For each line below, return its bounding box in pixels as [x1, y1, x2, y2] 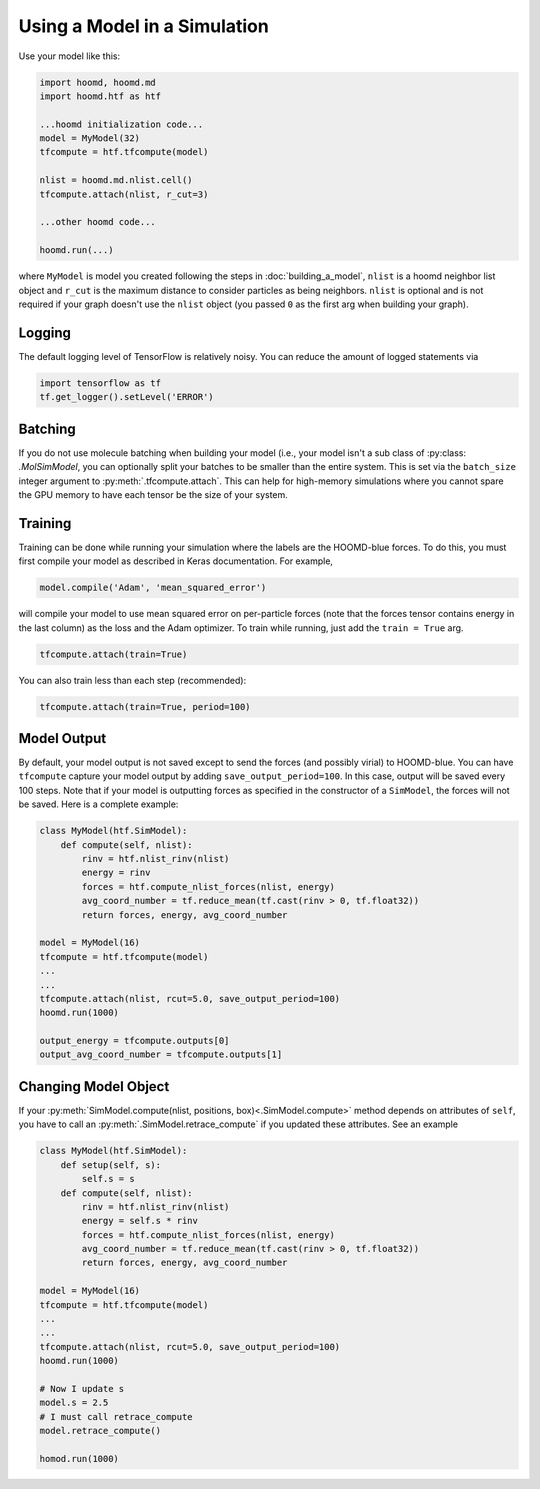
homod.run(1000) [39, 1453, 120, 1464]
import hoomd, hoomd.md [39, 76, 157, 88]
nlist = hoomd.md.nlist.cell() [39, 175, 194, 186]
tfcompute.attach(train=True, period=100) [39, 701, 251, 712]
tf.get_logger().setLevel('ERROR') [39, 391, 214, 403]
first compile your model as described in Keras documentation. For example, [18, 555, 334, 567]
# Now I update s [39, 1383, 125, 1394]
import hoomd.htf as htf [39, 90, 162, 102]
